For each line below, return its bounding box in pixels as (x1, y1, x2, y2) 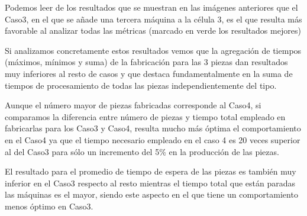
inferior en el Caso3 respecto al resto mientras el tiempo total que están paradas (5, 176, 296, 189)
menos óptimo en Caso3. (5, 199, 93, 212)
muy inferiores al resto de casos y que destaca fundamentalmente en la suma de (5, 67, 293, 79)
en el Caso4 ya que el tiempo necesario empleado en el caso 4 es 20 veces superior (5, 133, 300, 146)
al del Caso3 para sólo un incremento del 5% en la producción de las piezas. (5, 145, 279, 157)
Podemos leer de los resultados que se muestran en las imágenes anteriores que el (5, 1, 298, 13)
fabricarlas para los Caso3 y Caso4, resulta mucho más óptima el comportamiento (5, 122, 301, 134)
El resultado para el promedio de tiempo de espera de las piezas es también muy (5, 165, 296, 178)
